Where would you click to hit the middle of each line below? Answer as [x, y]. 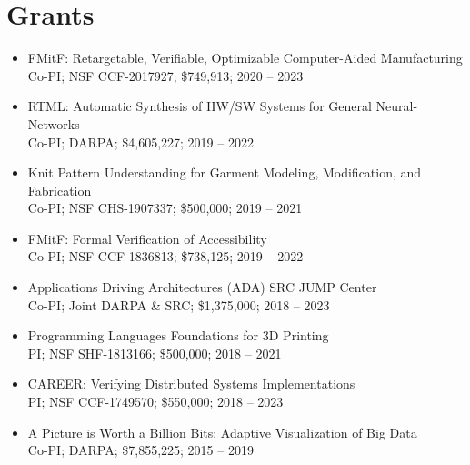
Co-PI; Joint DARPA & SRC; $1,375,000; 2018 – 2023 [179, 304]
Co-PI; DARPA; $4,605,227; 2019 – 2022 [140, 142]
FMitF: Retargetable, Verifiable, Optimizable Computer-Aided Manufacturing [245, 58]
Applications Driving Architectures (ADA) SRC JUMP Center [202, 287]
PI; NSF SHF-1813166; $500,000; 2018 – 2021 [155, 353]
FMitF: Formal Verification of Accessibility [147, 238]
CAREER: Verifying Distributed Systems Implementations [191, 384]
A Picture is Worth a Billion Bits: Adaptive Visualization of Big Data [222, 432]
